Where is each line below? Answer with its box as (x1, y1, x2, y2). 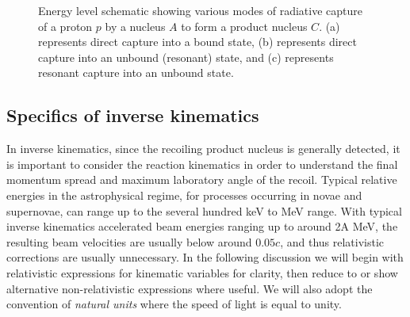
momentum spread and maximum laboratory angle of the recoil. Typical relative (6, 171, 397, 188)
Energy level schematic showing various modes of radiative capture (38, 2, 362, 18)
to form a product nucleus (181, 17, 308, 34)
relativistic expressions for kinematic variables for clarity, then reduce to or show (6, 264, 398, 281)
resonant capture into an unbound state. (38, 64, 234, 81)
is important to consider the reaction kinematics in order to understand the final (6, 155, 398, 172)
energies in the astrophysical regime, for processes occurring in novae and (6, 186, 362, 203)
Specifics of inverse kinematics (6, 103, 259, 128)
